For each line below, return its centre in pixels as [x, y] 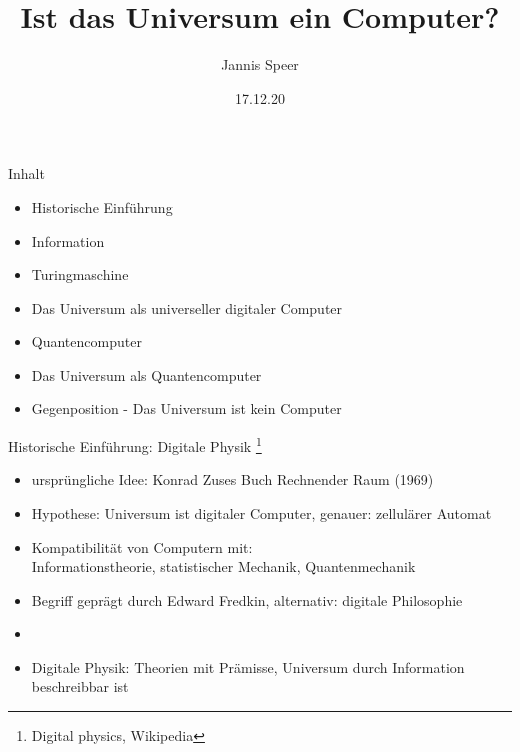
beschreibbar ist [80, 686]
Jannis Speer [260, 64]
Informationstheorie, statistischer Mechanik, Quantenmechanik [223, 566]
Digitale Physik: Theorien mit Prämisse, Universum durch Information [248, 666]
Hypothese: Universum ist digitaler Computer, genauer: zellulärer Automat [261, 512]
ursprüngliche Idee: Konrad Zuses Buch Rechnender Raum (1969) [232, 479]
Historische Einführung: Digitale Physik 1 [135, 444]
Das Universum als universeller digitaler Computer [187, 307]
